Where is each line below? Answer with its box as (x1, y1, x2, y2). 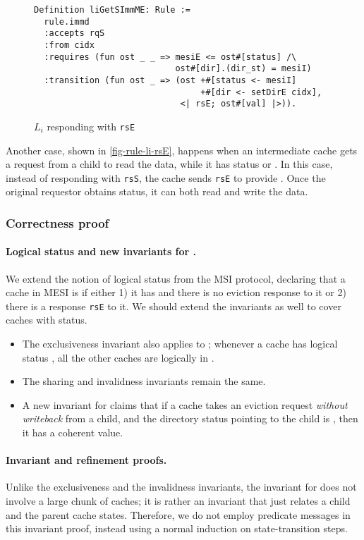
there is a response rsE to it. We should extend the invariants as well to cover (6, 298, 341, 313)
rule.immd (44, 16, 90, 27)
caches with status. (6, 312, 87, 327)
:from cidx (44, 39, 95, 50)
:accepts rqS (44, 28, 105, 39)
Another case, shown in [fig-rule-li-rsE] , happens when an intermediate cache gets (6, 142, 358, 157)
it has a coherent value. (22, 425, 123, 440)
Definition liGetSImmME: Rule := (34, 5, 190, 15)
